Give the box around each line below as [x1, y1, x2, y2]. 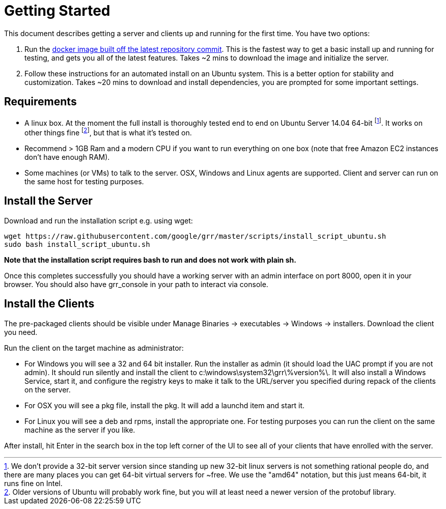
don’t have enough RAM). [24, 152, 110, 161]
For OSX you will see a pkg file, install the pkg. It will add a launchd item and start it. [24, 401, 304, 410]
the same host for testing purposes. [24, 177, 144, 186]
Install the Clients [4, 297, 95, 310]
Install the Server [4, 194, 93, 208]
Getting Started [4, 2, 110, 19]
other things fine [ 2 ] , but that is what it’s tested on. [24, 127, 192, 137]
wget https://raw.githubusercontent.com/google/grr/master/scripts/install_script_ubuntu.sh [4, 232, 386, 240]
